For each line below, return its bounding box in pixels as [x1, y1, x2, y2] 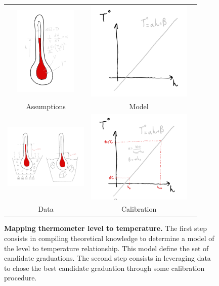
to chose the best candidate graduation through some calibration [4, 262, 205, 273]
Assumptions [26, 101, 66, 112]
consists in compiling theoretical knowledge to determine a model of [4, 233, 214, 244]
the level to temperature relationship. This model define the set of [4, 243, 209, 253]
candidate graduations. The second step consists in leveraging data [4, 253, 211, 263]
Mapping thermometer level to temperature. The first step [4, 223, 207, 233]
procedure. [4, 272, 37, 283]
